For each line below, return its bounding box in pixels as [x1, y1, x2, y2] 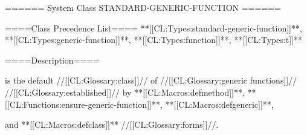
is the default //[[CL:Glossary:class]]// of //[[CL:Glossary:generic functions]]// [5, 74, 297, 87]
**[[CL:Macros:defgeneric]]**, [165, 97, 274, 110]
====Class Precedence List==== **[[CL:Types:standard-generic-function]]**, [5, 21, 302, 34]
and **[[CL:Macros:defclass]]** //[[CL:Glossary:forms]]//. [5, 118, 219, 131]
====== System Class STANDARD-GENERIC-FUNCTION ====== [5, 1, 282, 13]
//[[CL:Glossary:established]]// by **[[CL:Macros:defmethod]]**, [5, 85, 245, 98]
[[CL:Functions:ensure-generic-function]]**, [5, 97, 163, 110]
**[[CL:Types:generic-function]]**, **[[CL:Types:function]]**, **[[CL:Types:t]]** [5, 33, 303, 46]
